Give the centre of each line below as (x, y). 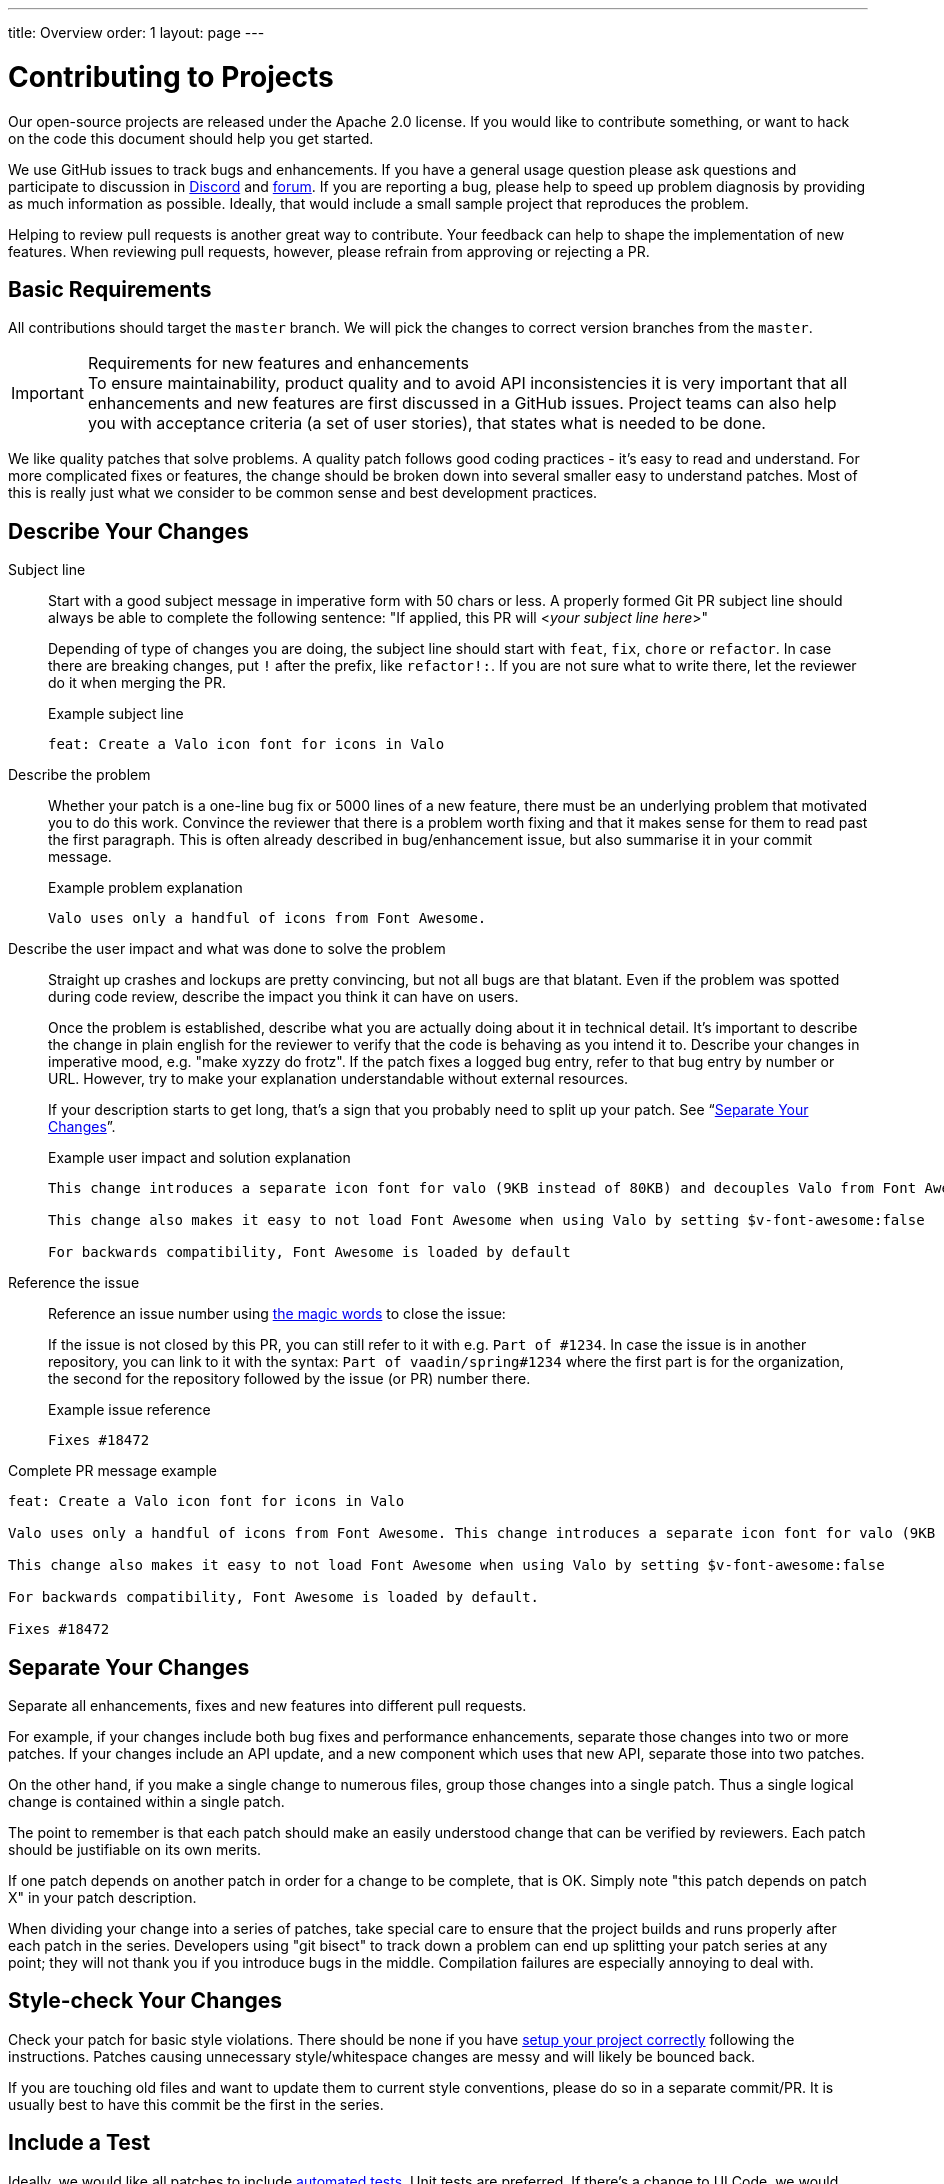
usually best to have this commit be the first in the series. (196, 2104)
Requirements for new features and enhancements (278, 363)
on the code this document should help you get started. (191, 138)
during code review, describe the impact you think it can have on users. (283, 997)
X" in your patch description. (102, 1898)
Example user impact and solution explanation (199, 1158)
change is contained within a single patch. (146, 1802)
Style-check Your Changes (145, 2001)
